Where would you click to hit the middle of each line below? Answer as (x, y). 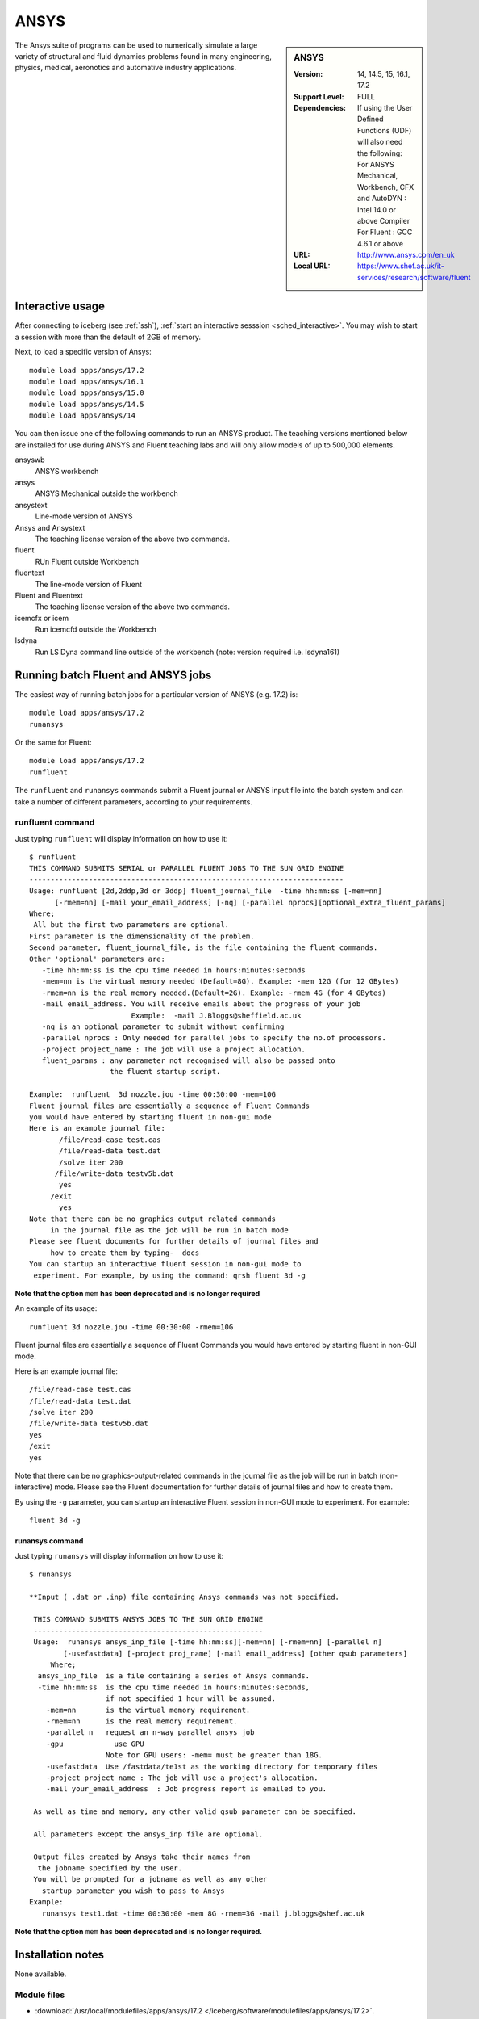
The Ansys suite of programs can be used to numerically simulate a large (136, 45)
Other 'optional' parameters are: (97, 959)
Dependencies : (320, 107)
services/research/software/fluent (414, 277)
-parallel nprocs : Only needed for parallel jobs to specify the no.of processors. (214, 1038)
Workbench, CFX (386, 187)
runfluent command (55, 822)
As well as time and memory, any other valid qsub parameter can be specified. (195, 1812)
